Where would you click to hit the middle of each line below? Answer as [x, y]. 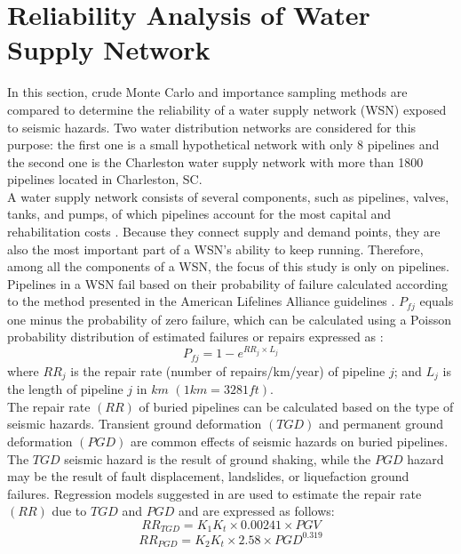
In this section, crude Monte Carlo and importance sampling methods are [207, 92]
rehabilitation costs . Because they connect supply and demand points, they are [224, 232]
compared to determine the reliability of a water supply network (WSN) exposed [227, 109]
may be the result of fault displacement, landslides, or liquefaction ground [208, 476]
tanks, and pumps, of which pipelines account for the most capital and [199, 214]
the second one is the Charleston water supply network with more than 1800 [215, 161]
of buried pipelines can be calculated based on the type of [296, 406]
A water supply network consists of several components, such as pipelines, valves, [228, 196]
